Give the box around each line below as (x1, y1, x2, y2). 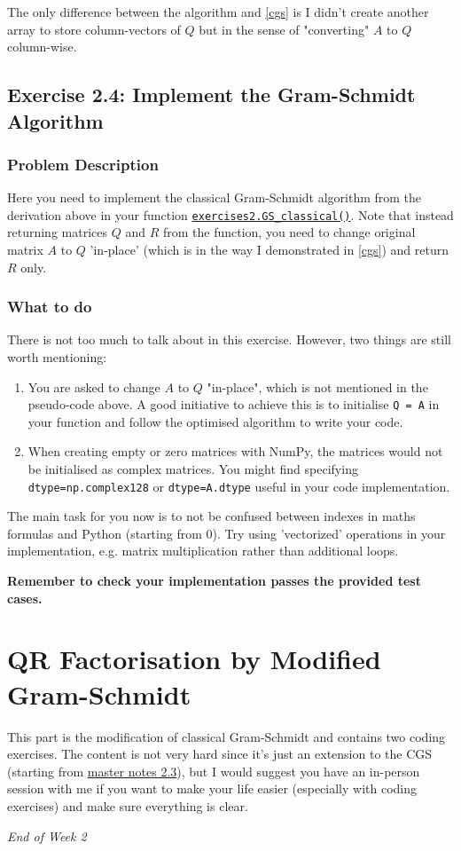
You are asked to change (27, 377, 160, 396)
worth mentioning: (7, 348, 107, 366)
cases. (7, 588, 43, 607)
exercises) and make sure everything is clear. (7, 796, 248, 815)
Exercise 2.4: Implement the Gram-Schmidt (7, 81, 416, 108)
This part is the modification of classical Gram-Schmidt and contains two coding (7, 727, 446, 745)
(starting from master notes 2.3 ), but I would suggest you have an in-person (7, 761, 420, 780)
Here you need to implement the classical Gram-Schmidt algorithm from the (7, 188, 422, 207)
